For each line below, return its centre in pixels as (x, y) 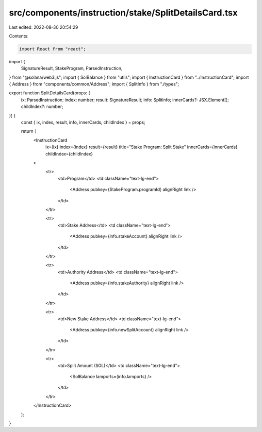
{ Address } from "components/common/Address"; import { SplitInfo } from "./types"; (94, 84)
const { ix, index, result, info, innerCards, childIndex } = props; (83, 122)
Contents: (19, 36)
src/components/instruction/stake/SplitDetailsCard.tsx (123, 13)
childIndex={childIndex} (69, 154)
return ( (29, 131)
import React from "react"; (52, 49)
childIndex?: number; (42, 106)
